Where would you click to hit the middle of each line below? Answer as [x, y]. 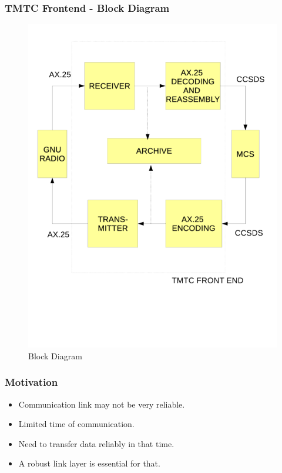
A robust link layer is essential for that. [89, 463]
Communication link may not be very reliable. [102, 404]
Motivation [31, 382]
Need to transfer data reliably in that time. [96, 443]
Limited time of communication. [76, 424]
